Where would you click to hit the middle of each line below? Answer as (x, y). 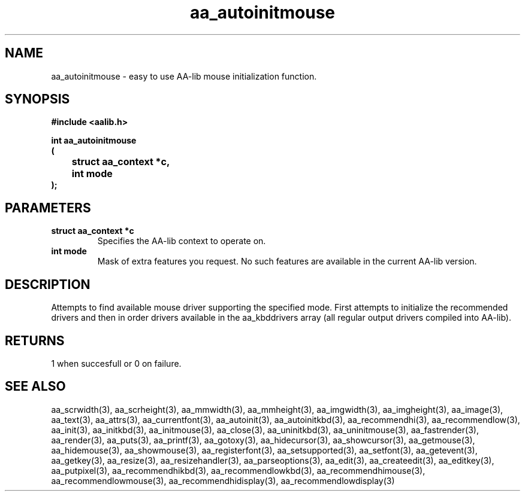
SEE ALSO (35, 387)
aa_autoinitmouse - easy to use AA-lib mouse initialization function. (184, 76)
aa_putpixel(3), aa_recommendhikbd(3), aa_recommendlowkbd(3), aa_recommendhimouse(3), (238, 470)
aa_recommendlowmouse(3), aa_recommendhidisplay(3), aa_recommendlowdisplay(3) (223, 480)
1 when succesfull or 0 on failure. (116, 363)
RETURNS (35, 340)
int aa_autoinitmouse (94, 141)
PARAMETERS (48, 208)
